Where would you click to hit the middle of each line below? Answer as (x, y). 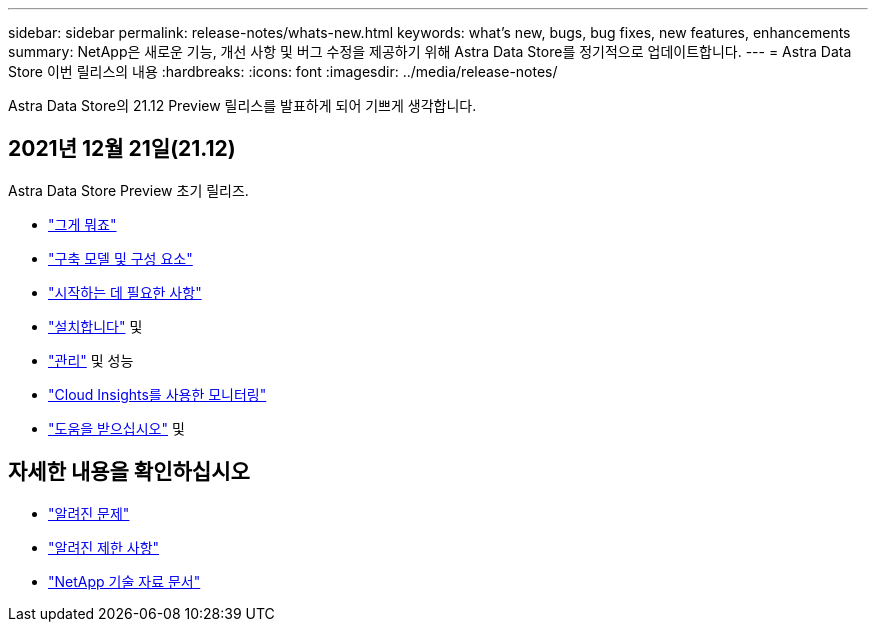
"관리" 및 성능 (91, 360)
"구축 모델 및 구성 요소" (120, 258)
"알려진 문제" (89, 513)
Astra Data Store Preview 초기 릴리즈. (128, 190)
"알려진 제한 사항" (104, 547)
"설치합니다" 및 (95, 326)
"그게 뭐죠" (82, 224)
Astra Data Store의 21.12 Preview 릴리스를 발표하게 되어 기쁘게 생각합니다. (242, 105)
